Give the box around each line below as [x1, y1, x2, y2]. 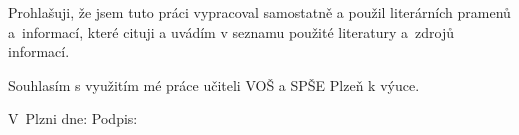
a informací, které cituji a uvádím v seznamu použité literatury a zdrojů [8, 21, 454, 42]
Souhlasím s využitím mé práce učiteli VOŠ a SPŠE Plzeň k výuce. [8, 74, 420, 95]
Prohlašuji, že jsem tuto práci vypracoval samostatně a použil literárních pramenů [8, 2, 511, 22]
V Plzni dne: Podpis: [8, 108, 138, 129]
